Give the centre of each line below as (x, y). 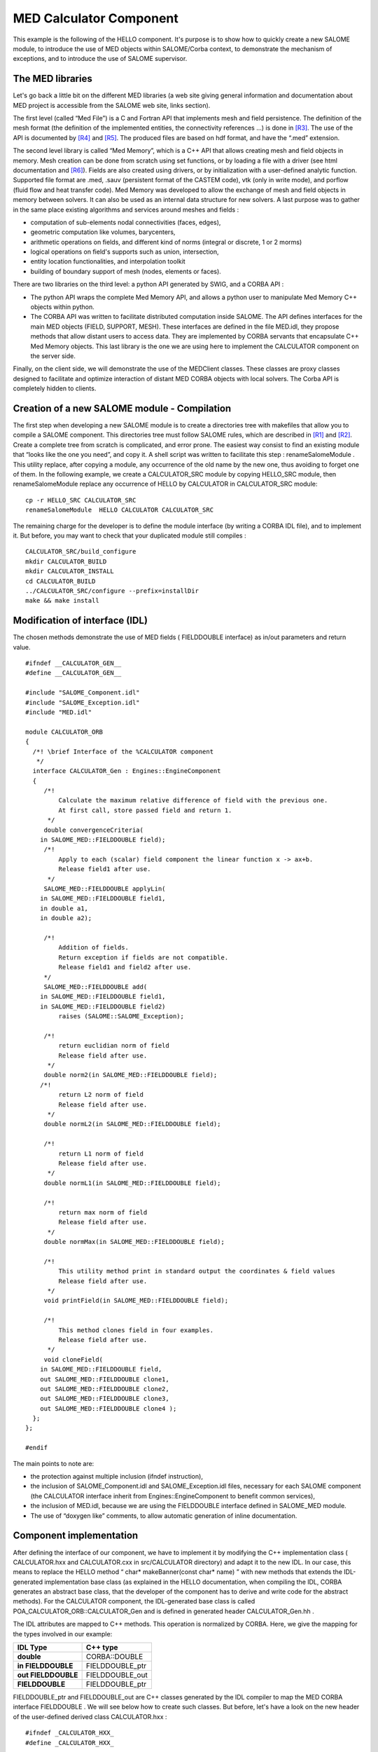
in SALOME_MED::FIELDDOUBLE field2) (103, 1006)
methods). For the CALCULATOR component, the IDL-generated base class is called (134, 1601)
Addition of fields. (94, 947)
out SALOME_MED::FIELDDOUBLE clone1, (104, 1379)
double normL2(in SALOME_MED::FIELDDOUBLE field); (132, 1124)
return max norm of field (103, 1212)
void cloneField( (73, 1359)
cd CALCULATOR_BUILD (61, 581)
